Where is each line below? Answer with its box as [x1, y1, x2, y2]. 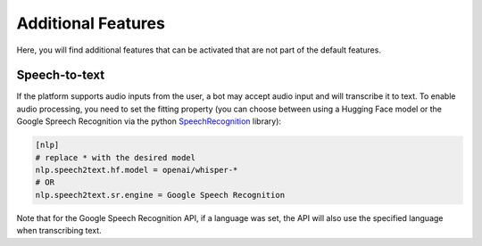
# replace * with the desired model [35, 152, 196, 162]
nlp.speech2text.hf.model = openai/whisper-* [35, 165, 238, 175]
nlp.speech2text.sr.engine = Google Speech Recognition [35, 190, 286, 200]
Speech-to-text [16, 68, 105, 83]
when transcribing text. [16, 225, 102, 236]
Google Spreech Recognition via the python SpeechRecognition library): [16, 116, 281, 127]
